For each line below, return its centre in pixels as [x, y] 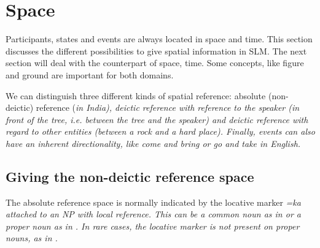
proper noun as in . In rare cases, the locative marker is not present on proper [153, 226]
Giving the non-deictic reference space [130, 176]
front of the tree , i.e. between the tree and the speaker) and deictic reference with [157, 119]
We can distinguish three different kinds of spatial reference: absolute [136, 95]
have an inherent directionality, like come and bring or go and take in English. [153, 143]
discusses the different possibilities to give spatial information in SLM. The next [156, 51]
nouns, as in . [32, 238]
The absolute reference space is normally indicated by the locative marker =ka [153, 202]
